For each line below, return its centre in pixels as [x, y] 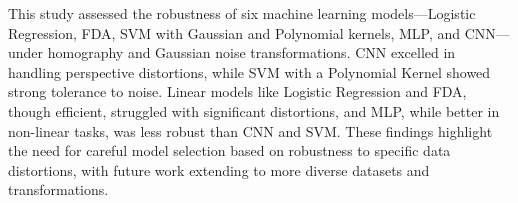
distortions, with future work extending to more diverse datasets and [219, 169]
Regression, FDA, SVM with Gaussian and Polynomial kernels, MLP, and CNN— [259, 32]
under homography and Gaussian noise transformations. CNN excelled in [232, 52]
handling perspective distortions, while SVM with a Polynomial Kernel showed [249, 71]
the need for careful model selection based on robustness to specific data [229, 150]
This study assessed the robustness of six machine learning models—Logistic [242, 13]
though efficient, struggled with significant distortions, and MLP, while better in [254, 110]
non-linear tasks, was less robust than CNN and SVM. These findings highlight [250, 130]
